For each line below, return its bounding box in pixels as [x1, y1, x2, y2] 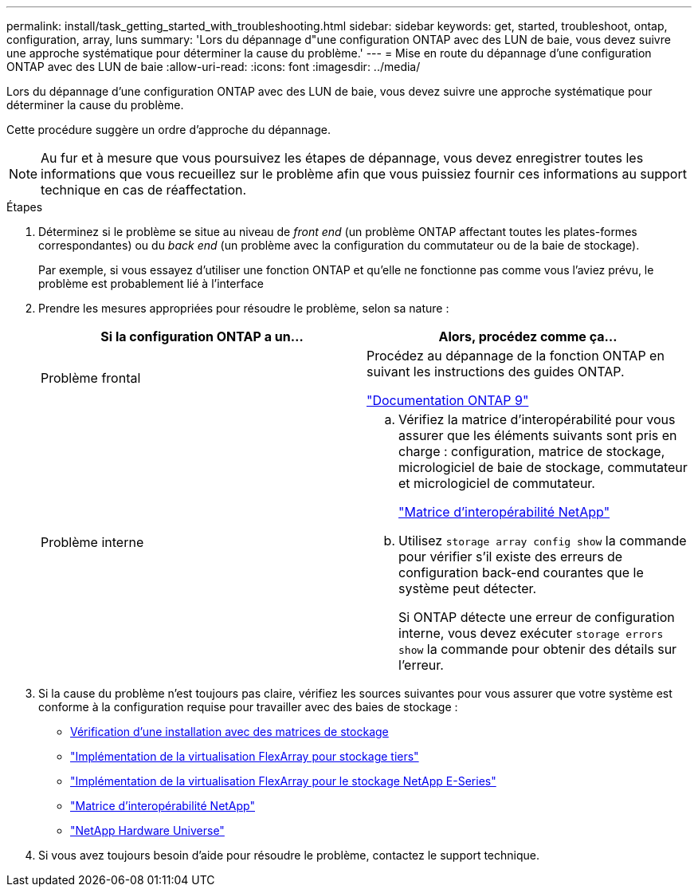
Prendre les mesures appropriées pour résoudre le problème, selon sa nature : [38, 301, 449, 315]
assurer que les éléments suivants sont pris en [398, 427, 677, 443]
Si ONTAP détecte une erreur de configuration [398, 609, 675, 625]
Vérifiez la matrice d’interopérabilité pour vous [398, 411, 676, 427]
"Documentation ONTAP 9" [367, 392, 529, 408]
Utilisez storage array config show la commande [398, 533, 687, 549]
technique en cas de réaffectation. [41, 182, 247, 198]
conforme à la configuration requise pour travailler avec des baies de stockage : [38, 700, 458, 714]
